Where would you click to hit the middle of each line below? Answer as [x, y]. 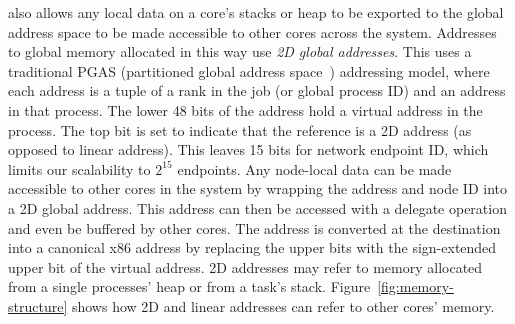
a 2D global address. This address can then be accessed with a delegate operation [257, 207]
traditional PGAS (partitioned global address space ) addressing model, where [249, 70]
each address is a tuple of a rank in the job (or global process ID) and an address [257, 90]
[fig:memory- [415, 286]
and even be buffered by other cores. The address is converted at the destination [254, 227]
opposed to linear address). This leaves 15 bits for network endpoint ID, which [248, 149]
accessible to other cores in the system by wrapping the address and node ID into [258, 188]
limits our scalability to [79, 168]
